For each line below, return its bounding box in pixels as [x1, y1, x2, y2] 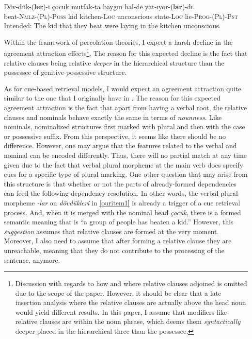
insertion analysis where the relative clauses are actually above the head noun [15, 297, 246, 307]
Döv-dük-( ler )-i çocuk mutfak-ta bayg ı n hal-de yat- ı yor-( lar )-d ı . [4, 1, 195, 11]
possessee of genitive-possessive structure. [4, 67, 127, 77]
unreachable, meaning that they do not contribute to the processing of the [4, 245, 224, 255]
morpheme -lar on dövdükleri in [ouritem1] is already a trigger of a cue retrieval [4, 197, 240, 207]
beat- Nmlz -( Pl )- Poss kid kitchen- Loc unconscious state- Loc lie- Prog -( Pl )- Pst [4, 11, 238, 21]
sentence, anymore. [4, 254, 60, 265]
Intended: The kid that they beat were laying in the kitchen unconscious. [4, 20, 221, 31]
